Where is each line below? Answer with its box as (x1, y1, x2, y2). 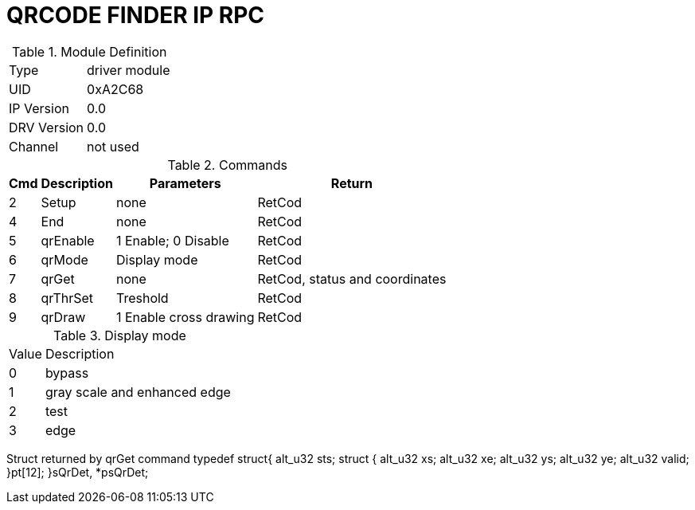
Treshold (115, 289, 169, 306)
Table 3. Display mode (53, 327, 186, 343)
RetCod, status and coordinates (257, 270, 447, 287)
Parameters (149, 175, 221, 191)
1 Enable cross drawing (115, 308, 255, 325)
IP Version (9, 100, 69, 116)
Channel (9, 138, 59, 155)
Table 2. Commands (167, 156, 287, 173)
